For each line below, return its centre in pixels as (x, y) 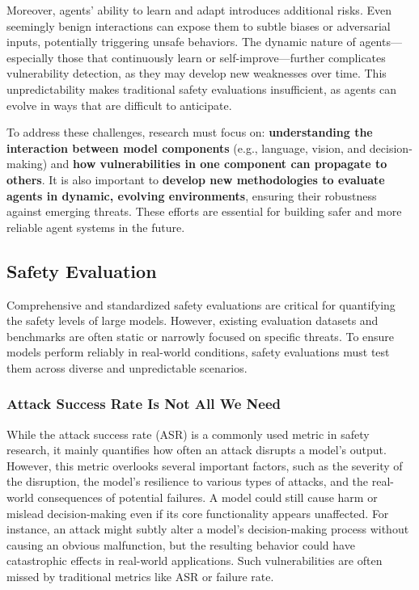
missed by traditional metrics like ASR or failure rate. (140, 577)
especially (30, 57)
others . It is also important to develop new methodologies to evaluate (196, 179)
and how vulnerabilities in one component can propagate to (219, 164)
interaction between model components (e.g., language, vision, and (186, 147)
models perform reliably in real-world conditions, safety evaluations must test (198, 352)
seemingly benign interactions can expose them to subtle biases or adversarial (199, 25)
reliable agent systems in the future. (96, 227)
